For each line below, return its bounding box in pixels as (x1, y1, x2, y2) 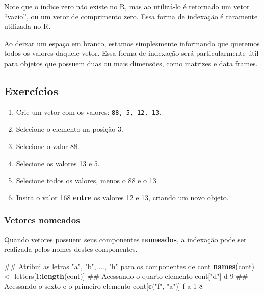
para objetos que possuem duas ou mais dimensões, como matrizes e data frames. (4, 57, 258, 68)
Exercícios (4, 82, 59, 98)
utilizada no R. (4, 21, 51, 32)
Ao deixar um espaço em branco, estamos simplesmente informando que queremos (4, 38, 260, 48)
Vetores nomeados (4, 214, 80, 226)
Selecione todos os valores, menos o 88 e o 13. (16, 175, 159, 186)
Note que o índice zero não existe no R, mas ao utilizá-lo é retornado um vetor (4, 1, 250, 11)
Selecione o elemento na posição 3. (16, 124, 123, 134)
